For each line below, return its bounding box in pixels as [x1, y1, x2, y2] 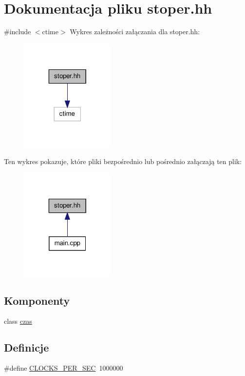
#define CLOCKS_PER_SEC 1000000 [4, 363, 123, 373]
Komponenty [4, 293, 70, 308]
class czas [4, 316, 32, 326]
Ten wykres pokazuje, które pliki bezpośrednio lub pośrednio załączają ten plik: [4, 156, 242, 166]
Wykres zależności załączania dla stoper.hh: [70, 26, 200, 37]
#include [4, 26, 31, 37]
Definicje [4, 340, 49, 355]
